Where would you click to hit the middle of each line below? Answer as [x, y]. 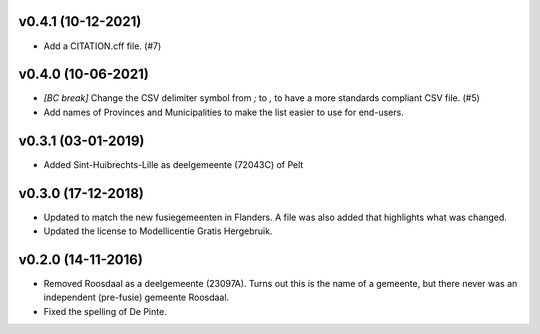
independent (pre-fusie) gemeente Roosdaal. [136, 297]
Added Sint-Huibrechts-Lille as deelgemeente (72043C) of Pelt [173, 164]
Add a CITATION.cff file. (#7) [102, 46]
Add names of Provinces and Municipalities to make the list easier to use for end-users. [223, 112]
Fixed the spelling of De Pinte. [105, 311]
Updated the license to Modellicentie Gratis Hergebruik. [158, 231]
